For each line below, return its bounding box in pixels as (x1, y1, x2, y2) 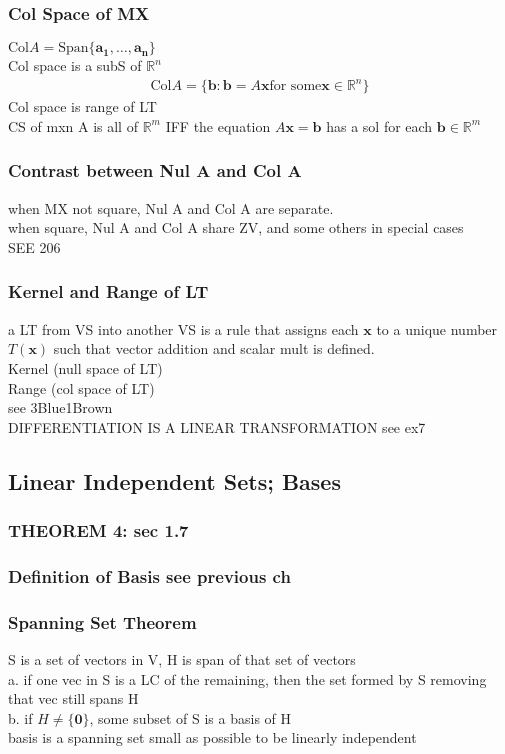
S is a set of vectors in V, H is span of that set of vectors (8, 649, 356, 669)
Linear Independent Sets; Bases (8, 465, 341, 496)
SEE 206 (8, 236, 61, 257)
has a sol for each (326, 115, 433, 136)
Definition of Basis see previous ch (8, 563, 291, 588)
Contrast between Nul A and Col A (8, 158, 302, 183)
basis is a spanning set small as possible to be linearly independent (8, 727, 417, 748)
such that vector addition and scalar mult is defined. (53, 338, 375, 359)
